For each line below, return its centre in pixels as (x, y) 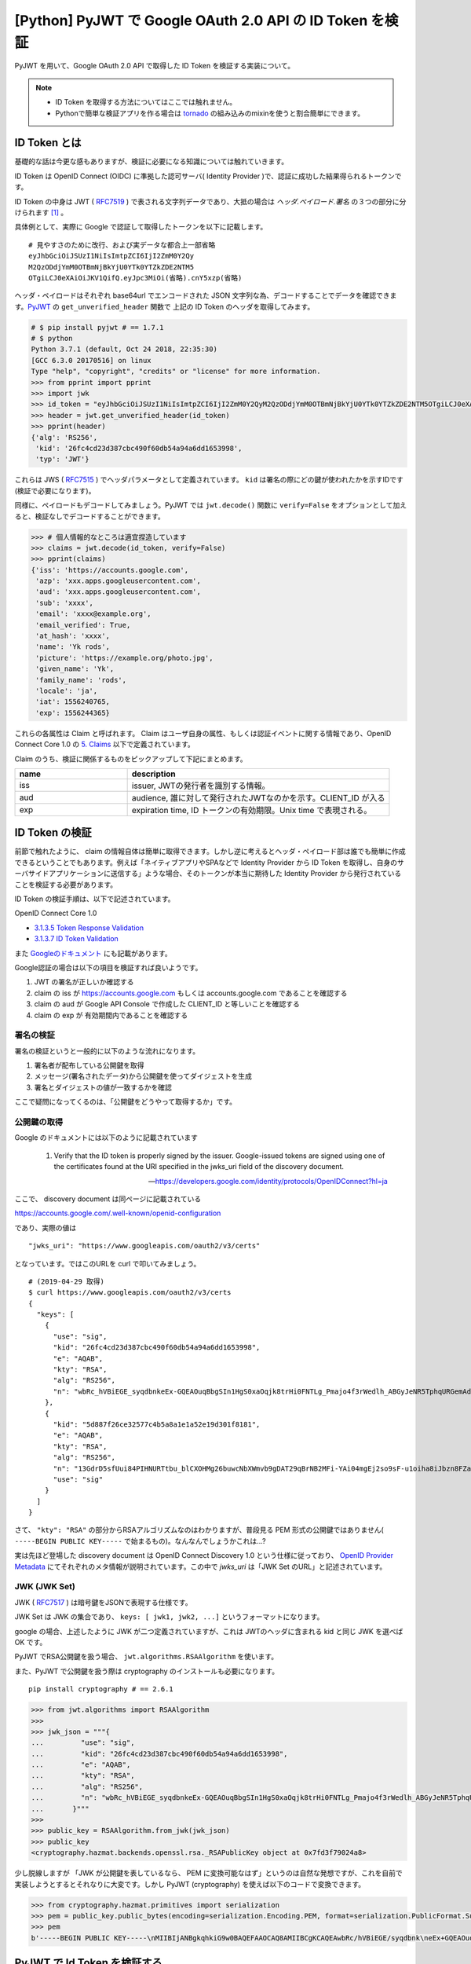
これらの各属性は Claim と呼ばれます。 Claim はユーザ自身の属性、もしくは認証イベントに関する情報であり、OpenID (203, 733)
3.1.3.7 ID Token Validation (77, 939)
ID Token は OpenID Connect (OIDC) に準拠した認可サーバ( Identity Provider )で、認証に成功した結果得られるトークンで (208, 176)
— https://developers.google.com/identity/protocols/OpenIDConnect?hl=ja (268, 1181)
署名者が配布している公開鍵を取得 (89, 1065)
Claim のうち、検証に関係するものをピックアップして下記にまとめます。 (131, 759)
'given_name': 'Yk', (75, 669)
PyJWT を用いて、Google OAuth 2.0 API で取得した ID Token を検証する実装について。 (155, 66)
